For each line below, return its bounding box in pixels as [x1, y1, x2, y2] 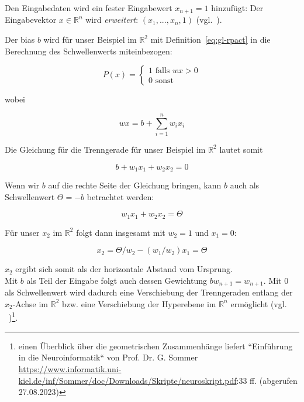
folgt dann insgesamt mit [76, 226, 165, 238]
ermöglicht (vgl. [230, 297, 287, 310]
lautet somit [219, 143, 263, 155]
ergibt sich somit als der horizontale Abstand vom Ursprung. [15, 263, 233, 275]
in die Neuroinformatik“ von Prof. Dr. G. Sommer [18, 351, 198, 363]
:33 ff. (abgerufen [236, 374, 298, 386]
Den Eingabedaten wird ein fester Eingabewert [5, 2, 172, 13]
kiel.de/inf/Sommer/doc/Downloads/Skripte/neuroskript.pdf [18, 374, 237, 386]
